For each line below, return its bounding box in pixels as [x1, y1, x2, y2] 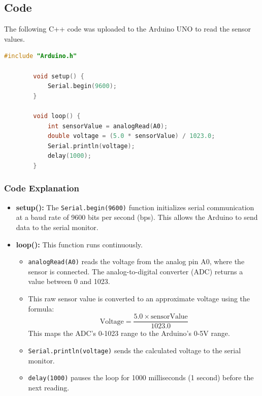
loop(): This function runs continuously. [16, 239, 143, 249]
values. [4, 33, 25, 44]
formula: [28, 303, 54, 314]
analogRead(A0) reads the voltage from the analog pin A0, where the [28, 256, 245, 267]
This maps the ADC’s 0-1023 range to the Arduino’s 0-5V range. [28, 328, 230, 338]
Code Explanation [4, 182, 79, 194]
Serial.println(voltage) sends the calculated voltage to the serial [28, 345, 241, 355]
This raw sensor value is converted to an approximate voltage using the [28, 293, 250, 304]
